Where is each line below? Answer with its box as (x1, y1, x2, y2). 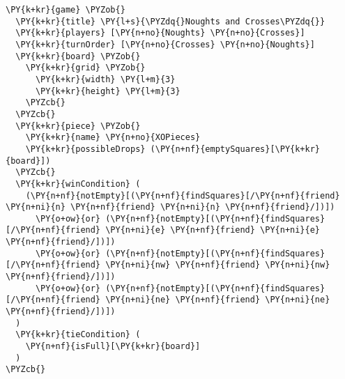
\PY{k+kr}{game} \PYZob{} (6, 5, 125, 15)
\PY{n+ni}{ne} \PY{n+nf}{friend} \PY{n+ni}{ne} (105, 295, 330, 305)
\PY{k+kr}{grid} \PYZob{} (25, 63, 146, 73)
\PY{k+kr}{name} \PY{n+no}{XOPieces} (25, 132, 201, 143)
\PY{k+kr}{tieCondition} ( (15, 330, 141, 340)
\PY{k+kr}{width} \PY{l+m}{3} (35, 74, 176, 84)
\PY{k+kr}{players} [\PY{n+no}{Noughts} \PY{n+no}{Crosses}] (15, 28, 305, 38)
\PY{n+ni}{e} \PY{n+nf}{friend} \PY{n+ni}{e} (105, 225, 321, 235)
